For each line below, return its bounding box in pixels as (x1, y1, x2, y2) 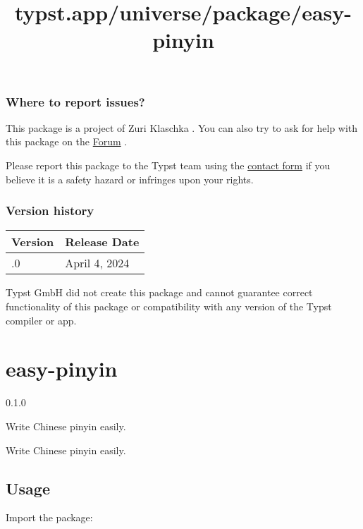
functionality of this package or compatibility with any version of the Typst (6, 299, 332, 314)
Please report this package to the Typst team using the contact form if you (6, 158, 331, 173)
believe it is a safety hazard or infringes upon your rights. (6, 171, 254, 186)
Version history (6, 202, 94, 219)
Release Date (65, 233, 140, 250)
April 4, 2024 (65, 255, 130, 272)
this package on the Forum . (6, 134, 128, 149)
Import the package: (6, 510, 93, 525)
